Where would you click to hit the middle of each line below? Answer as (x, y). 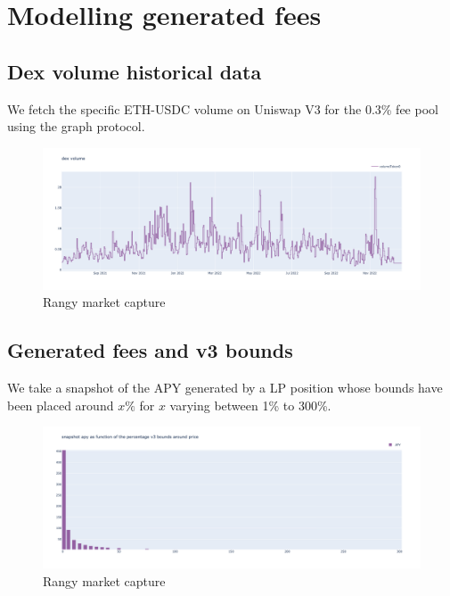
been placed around (61, 405)
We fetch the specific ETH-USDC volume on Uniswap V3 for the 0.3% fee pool (223, 108)
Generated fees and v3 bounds (150, 350)
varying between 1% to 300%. (250, 405)
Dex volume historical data (135, 71)
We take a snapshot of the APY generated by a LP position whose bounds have (225, 388)
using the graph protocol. (76, 126)
